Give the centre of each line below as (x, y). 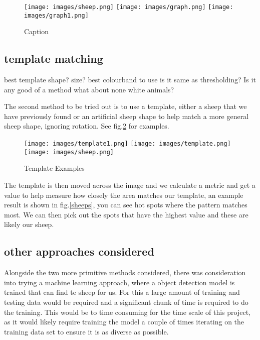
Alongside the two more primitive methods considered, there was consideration (125, 272)
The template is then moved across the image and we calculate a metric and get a (130, 185)
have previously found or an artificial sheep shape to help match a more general (126, 116)
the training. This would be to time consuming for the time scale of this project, (127, 312)
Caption (37, 31)
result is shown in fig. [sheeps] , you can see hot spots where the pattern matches (126, 205)
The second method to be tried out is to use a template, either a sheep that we (125, 106)
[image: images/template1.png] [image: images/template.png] (127, 144)
